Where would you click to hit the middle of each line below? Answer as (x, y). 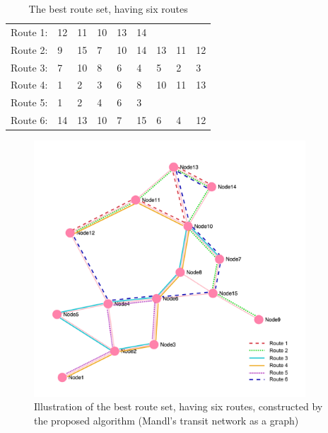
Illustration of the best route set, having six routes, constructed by (178, 406)
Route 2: (29, 49)
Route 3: (29, 67)
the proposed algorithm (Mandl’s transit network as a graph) (166, 420)
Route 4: (29, 85)
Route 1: (29, 32)
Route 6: (29, 120)
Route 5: (29, 102)
